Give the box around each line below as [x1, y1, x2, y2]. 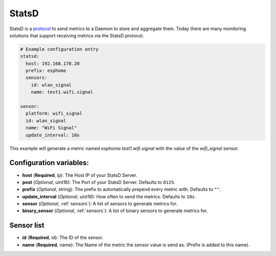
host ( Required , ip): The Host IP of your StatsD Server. [22, 172, 137, 178]
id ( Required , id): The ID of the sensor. [22, 235, 104, 241]
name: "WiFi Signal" [26, 125, 77, 131]
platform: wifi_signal [26, 110, 83, 117]
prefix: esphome [26, 68, 66, 74]
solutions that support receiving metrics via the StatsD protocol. [9, 32, 144, 38]
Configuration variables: [9, 158, 89, 167]
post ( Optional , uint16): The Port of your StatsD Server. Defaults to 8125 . [22, 179, 176, 185]
